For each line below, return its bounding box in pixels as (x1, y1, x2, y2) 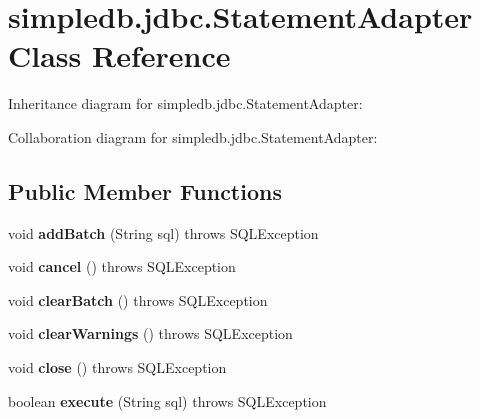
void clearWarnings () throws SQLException (8, 323, 293, 344)
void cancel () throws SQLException (8, 256, 236, 277)
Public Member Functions (8, 175, 282, 206)
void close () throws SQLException (8, 357, 227, 378)
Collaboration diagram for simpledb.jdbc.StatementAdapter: (8, 126, 378, 147)
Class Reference (8, 35, 231, 76)
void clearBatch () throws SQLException (8, 289, 268, 310)
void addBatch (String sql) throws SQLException (8, 222, 319, 243)
